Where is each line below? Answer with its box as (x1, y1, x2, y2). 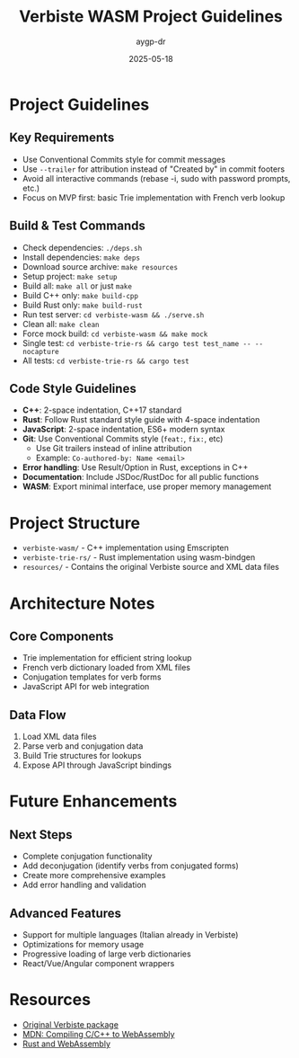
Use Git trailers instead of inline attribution (35, 443, 192, 454)
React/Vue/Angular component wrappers (22, 957, 175, 968)
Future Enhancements (9, 791, 178, 812)
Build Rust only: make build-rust (22, 299, 144, 310)
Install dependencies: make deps (22, 252, 141, 262)
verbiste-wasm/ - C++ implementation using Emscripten (22, 542, 229, 554)
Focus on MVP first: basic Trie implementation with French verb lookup (22, 191, 286, 203)
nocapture (22, 347, 60, 356)
